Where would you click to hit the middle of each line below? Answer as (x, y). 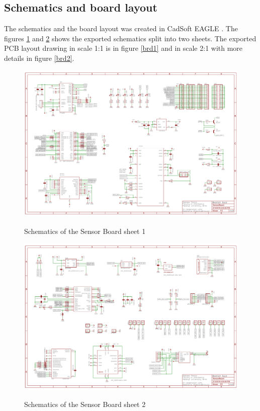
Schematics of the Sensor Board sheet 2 (85, 404)
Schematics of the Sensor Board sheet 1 (85, 231)
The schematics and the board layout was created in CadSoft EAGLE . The (121, 28)
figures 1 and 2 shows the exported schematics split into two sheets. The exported (130, 38)
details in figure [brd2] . (39, 58)
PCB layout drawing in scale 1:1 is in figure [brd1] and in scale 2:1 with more (123, 48)
